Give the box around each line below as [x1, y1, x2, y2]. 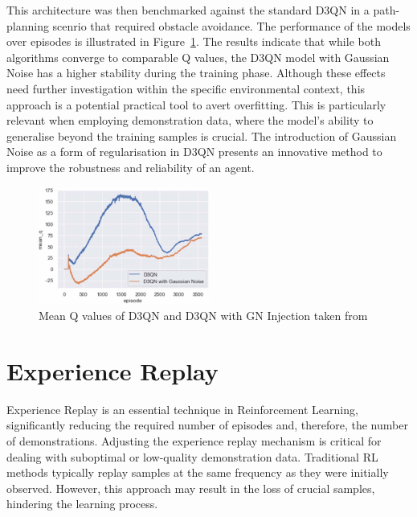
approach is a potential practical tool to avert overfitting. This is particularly [6, 96, 386, 113]
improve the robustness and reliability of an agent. [6, 158, 255, 175]
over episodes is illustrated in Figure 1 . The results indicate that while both [6, 33, 381, 50]
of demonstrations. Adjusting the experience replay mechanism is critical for [6, 433, 382, 449]
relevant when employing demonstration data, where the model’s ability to [6, 112, 374, 129]
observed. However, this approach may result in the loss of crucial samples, [6, 479, 375, 496]
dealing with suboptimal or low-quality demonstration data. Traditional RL [6, 448, 378, 465]
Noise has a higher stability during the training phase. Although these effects [6, 64, 386, 81]
